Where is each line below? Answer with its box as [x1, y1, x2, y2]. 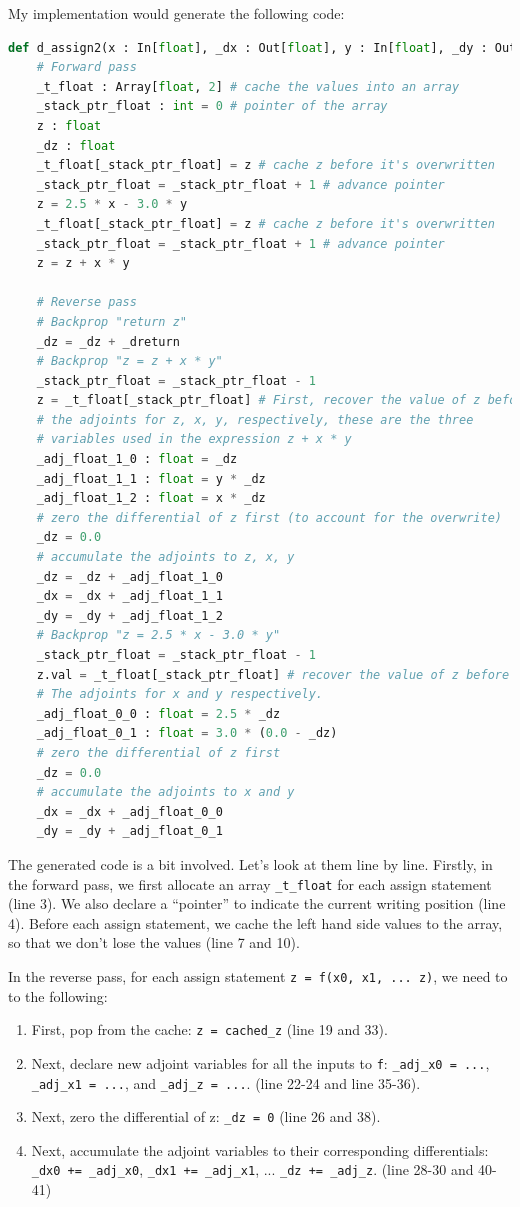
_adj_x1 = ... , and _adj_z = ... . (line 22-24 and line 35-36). [31, 1072, 421, 1093]
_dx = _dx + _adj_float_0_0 [36, 804, 223, 819]
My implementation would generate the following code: [8, 3, 345, 23]
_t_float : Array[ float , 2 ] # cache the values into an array [36, 79, 460, 94]
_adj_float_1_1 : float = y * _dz [36, 471, 266, 486]
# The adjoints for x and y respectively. [36, 687, 323, 702]
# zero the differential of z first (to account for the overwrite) [36, 510, 502, 525]
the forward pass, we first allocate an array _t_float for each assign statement [8, 873, 492, 894]
